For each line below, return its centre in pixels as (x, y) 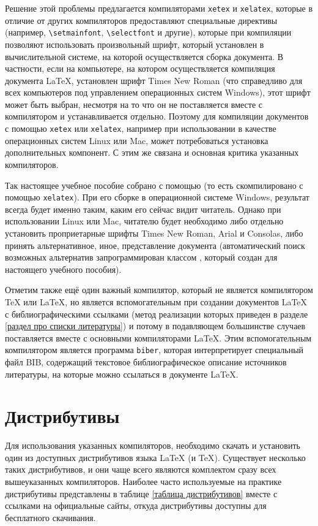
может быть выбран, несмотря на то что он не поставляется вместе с (134, 104)
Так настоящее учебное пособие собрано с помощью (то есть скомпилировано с (154, 185)
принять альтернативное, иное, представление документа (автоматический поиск (155, 245)
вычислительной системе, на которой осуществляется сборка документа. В (144, 56)
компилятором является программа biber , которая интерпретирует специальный (154, 350)
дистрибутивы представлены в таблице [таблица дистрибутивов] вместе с (141, 493)
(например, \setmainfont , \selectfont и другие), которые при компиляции (148, 32)
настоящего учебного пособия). (63, 269)
